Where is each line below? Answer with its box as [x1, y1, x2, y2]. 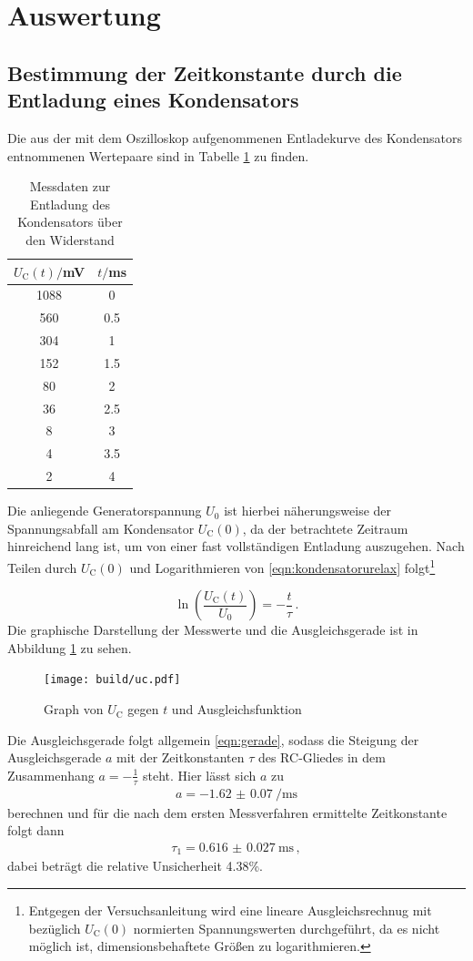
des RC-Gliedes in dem [257, 748, 386, 767]
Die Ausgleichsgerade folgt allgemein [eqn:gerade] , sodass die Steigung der [7, 730, 419, 749]
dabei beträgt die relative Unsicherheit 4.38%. [7, 856, 263, 875]
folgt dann [7, 821, 65, 840]
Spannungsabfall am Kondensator [7, 518, 195, 537]
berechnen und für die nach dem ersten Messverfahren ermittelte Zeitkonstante [7, 803, 448, 822]
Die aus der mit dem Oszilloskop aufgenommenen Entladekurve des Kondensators [7, 128, 462, 147]
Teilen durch [7, 557, 77, 577]
